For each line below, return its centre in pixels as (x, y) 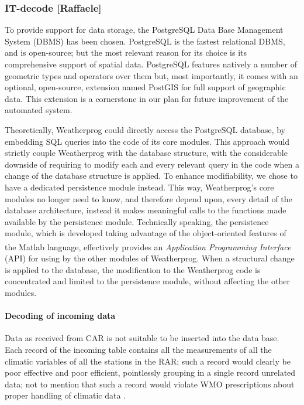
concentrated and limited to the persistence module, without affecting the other (147, 281)
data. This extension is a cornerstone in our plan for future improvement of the (147, 98)
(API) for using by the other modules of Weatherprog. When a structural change (150, 258)
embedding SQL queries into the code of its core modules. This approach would (147, 141)
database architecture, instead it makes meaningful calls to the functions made (146, 210)
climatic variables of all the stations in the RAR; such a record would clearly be (148, 361)
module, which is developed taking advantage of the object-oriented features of (146, 233)
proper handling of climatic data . (65, 395)
